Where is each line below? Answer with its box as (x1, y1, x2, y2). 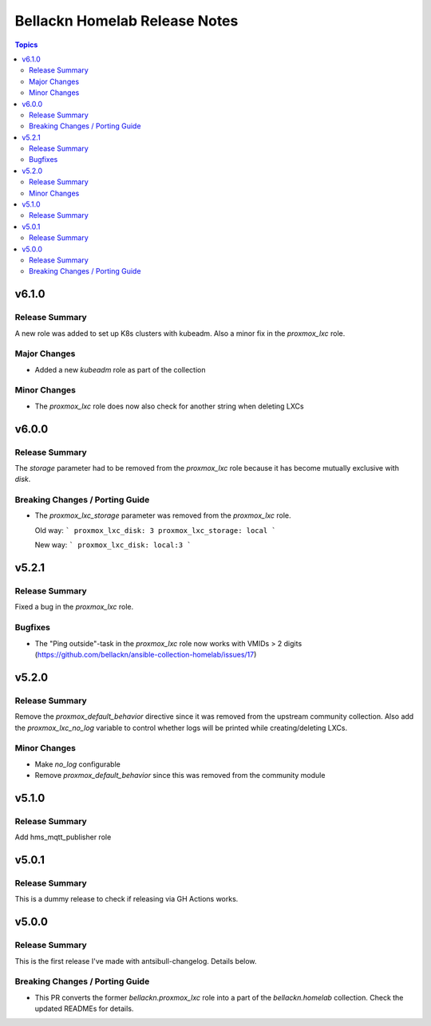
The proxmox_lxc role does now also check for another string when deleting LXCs (34, 401, 304, 411)
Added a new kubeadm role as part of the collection (34, 365, 206, 374)
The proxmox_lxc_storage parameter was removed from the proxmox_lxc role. (34, 511, 291, 520)
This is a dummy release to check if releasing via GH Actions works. (14, 894, 239, 904)
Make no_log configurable (34, 759, 121, 769)
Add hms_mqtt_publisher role (14, 832, 112, 842)
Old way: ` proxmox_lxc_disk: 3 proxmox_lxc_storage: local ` (34, 525, 276, 535)
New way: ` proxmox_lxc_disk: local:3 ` (34, 540, 192, 550)
